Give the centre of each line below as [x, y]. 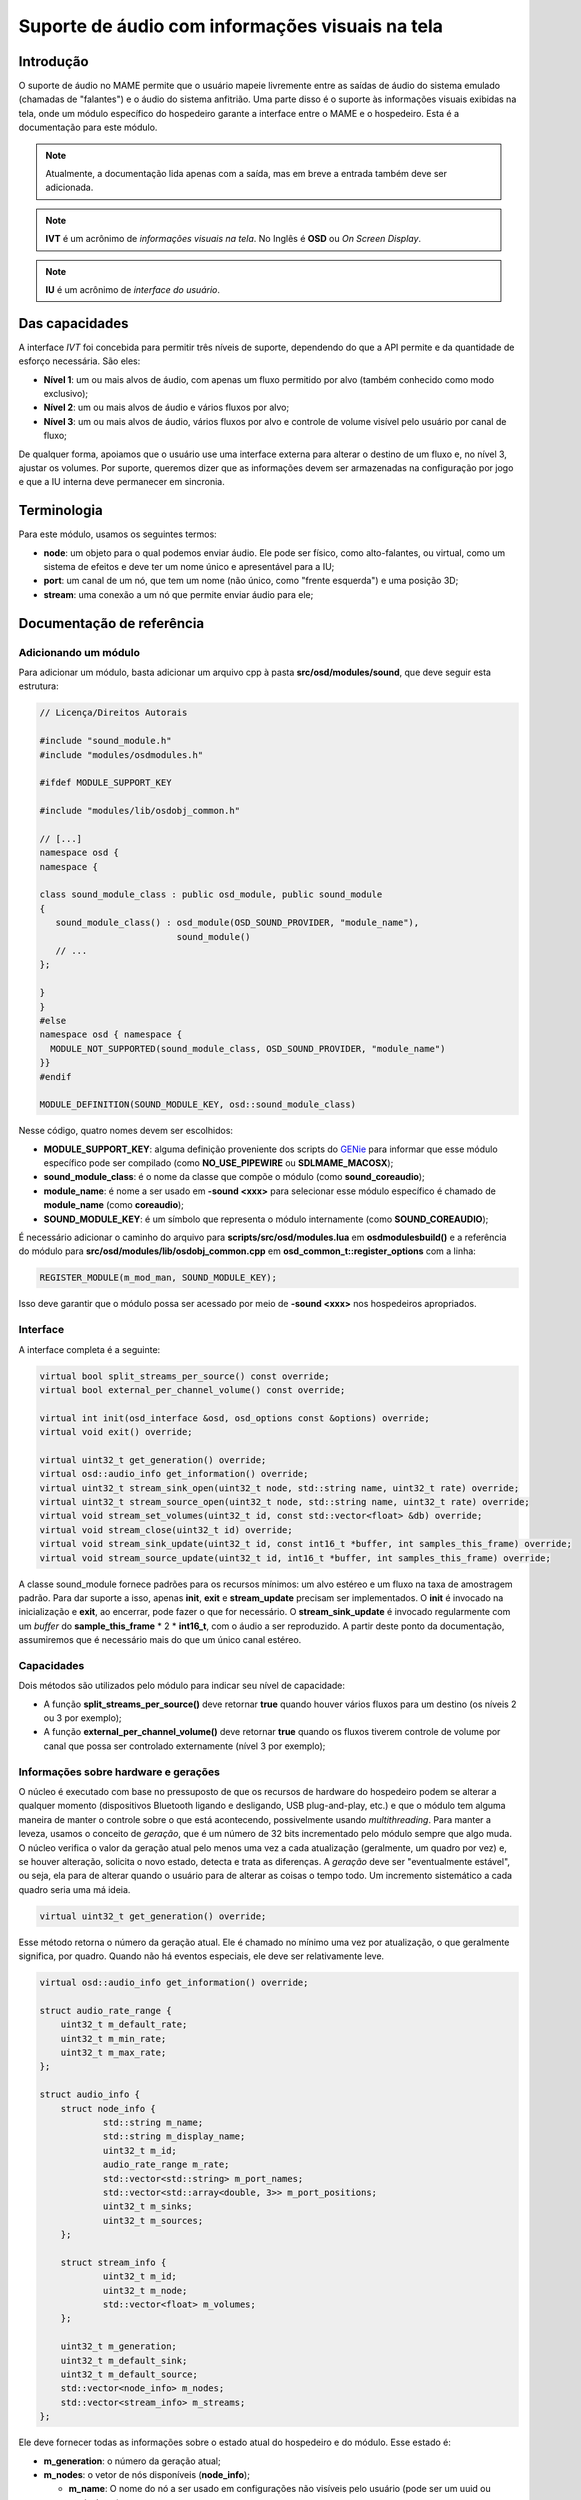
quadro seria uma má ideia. [74, 1889]
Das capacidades [73, 323]
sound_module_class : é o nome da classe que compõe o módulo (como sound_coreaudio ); [234, 1177]
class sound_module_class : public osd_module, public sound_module [211, 894]
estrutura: [38, 686]
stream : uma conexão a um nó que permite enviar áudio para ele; [178, 594]
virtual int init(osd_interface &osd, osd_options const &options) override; [234, 1418]
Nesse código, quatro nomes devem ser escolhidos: [126, 1131]
